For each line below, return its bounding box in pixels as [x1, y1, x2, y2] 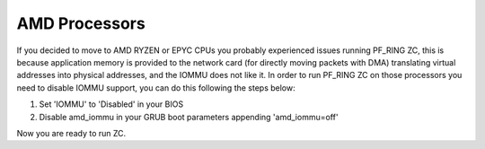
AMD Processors [16, 13, 145, 33]
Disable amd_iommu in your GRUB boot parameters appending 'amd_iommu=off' [39, 111, 339, 122]
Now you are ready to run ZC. [16, 127, 127, 138]
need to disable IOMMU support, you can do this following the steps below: [16, 82, 295, 93]
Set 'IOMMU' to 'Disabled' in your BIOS [39, 99, 184, 110]
